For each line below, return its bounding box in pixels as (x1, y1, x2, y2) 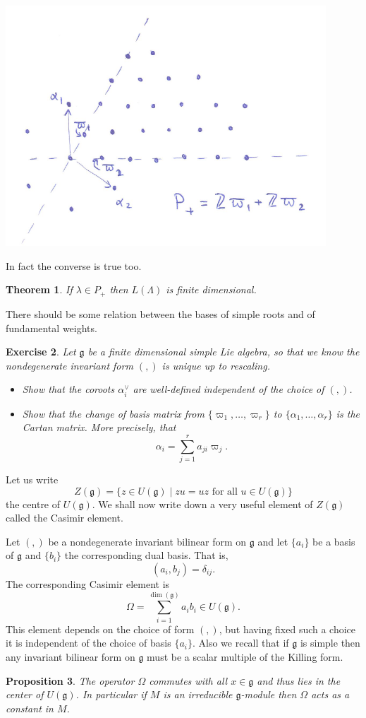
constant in (6, 700, 54, 715)
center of (6, 687, 44, 702)
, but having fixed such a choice (219, 621, 356, 636)
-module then (240, 687, 297, 702)
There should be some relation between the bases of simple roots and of (6, 306, 315, 321)
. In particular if (75, 687, 147, 702)
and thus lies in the (257, 673, 341, 688)
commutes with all (149, 673, 228, 688)
